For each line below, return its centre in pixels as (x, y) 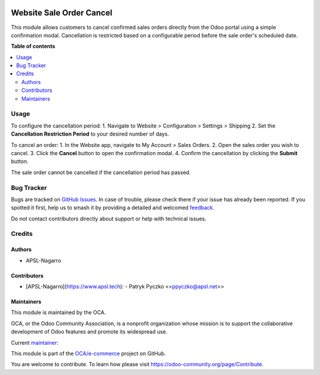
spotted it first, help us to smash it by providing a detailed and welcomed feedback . (113, 208)
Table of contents (33, 46)
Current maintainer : (35, 342)
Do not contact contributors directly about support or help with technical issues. (109, 219)
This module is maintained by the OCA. (58, 312)
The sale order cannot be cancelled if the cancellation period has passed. (101, 172)
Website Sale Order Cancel (62, 13)
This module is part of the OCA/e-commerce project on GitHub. (88, 353)
